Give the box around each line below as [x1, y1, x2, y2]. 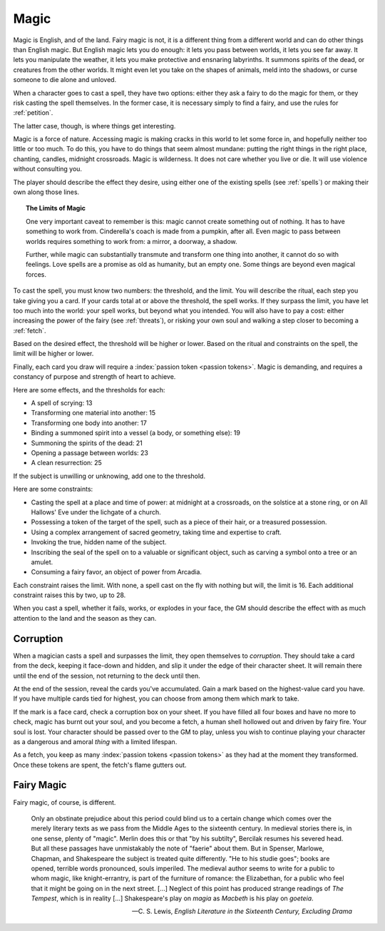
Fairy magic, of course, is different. [13, 798, 116, 806]
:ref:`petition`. [13, 108, 53, 117]
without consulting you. [13, 165, 82, 173]
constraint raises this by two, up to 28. [13, 591, 126, 599]
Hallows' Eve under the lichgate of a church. [31, 507, 161, 517]
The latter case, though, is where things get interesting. [13, 121, 176, 130]
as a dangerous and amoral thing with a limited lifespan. [13, 737, 178, 746]
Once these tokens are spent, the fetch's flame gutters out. [13, 760, 187, 769]
